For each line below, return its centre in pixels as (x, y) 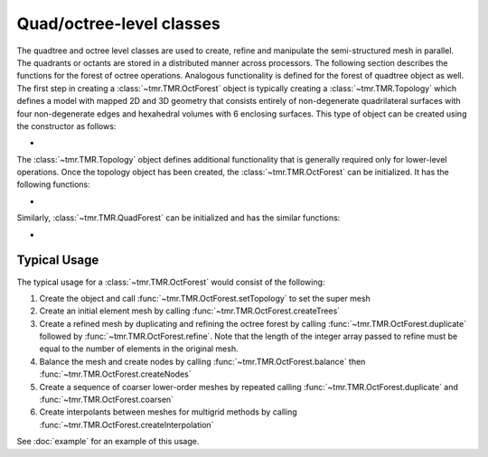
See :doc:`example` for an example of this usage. (108, 442)
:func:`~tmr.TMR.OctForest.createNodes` (115, 374)
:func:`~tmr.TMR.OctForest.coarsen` (107, 400)
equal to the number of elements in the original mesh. (139, 349)
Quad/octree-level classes (119, 23)
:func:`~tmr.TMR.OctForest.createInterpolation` (127, 424)
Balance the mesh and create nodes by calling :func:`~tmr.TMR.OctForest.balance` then (202, 361)
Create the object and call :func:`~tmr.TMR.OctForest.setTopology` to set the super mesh (205, 298)
